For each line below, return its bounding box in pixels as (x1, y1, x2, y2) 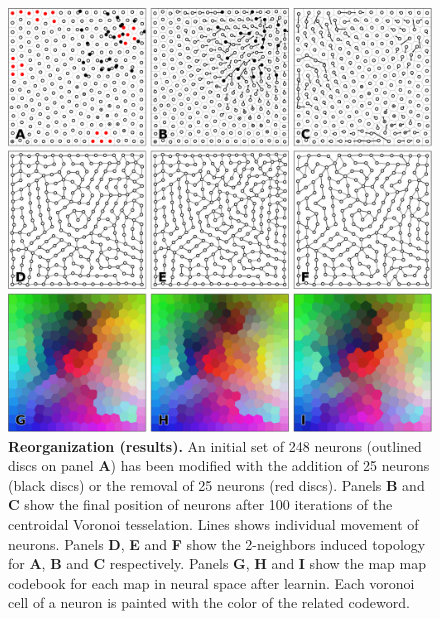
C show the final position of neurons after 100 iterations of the (8, 494, 393, 515)
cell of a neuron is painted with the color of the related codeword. (8, 592, 410, 613)
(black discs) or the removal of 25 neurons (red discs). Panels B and (8, 474, 425, 495)
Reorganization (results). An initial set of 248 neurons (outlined (8, 435, 422, 456)
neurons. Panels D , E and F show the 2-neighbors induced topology (8, 533, 426, 554)
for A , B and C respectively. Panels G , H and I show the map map (8, 553, 426, 574)
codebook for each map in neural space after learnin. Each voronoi (8, 572, 415, 593)
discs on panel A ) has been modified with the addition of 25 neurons (8, 455, 430, 476)
